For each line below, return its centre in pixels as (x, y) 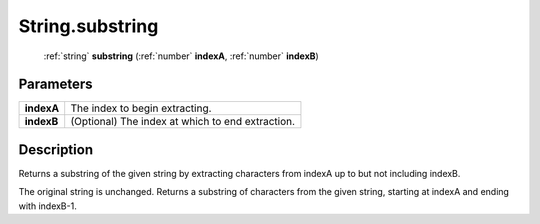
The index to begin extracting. (141, 108)
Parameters (55, 84)
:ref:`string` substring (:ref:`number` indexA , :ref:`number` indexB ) (181, 56)
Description (56, 149)
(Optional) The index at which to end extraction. (182, 122)
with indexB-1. (47, 206)
